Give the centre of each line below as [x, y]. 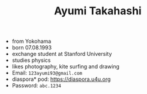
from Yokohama [31, 41]
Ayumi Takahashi [98, 11]
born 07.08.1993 [32, 48]
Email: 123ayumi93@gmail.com [47, 73]
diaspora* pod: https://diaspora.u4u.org [61, 79]
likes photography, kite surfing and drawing [66, 67]
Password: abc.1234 [36, 86]
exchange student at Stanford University [62, 54]
